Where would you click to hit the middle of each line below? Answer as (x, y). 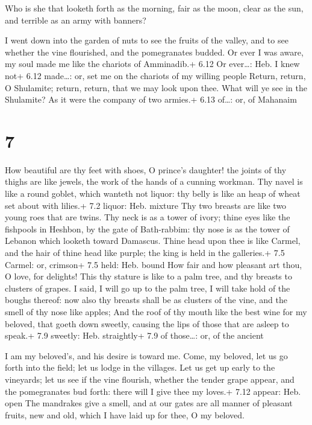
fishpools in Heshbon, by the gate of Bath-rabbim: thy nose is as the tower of (147, 228)
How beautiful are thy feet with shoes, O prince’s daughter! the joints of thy (146, 169)
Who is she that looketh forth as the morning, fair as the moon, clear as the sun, (154, 8)
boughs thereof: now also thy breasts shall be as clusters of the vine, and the (146, 300)
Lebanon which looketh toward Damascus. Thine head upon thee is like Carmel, (153, 241)
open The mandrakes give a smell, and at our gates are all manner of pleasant (149, 403)
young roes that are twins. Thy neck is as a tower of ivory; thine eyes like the (148, 217)
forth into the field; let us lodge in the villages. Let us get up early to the (140, 367)
